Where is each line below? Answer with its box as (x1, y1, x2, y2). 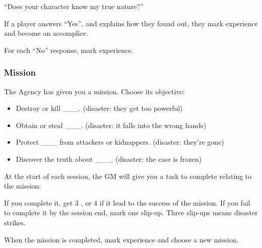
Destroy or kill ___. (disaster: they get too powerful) (16, 103, 183, 113)
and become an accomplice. (4, 28, 88, 38)
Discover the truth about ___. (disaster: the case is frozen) (16, 153, 202, 164)
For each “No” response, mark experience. (4, 44, 134, 55)
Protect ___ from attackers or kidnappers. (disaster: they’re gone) (16, 137, 224, 147)
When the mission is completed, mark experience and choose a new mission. (4, 234, 239, 244)
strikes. (4, 217, 26, 227)
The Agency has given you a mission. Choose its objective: (4, 86, 185, 96)
